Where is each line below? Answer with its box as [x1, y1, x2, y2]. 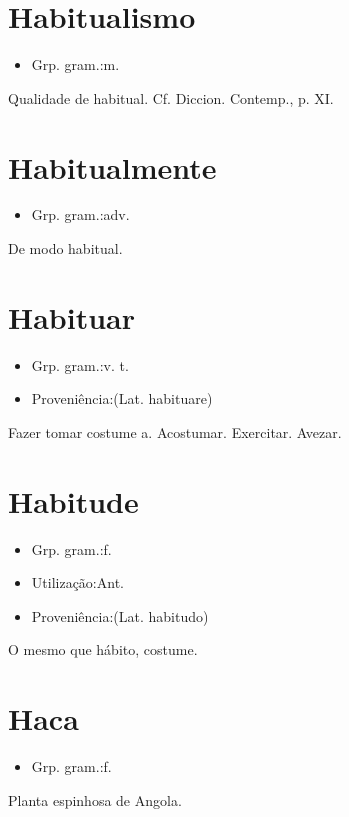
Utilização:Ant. [31, 572, 124, 593]
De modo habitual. [8, 238, 123, 259]
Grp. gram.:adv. [31, 204, 130, 225]
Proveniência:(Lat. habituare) [31, 388, 213, 409]
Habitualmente [8, 146, 217, 187]
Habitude [8, 480, 139, 521]
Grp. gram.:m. [31, 54, 120, 75]
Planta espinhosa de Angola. [8, 789, 182, 810]
